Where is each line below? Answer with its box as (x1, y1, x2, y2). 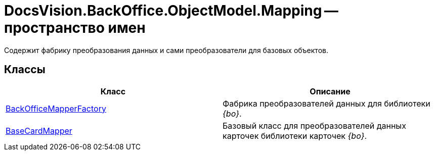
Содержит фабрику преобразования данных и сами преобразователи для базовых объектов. (4, 45, 328, 55)
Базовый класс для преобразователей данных (223, 120, 406, 131)
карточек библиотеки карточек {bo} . (223, 130, 367, 141)
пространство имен (4, 19, 146, 36)
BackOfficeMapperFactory (6, 103, 106, 114)
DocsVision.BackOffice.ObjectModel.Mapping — (4, 2, 338, 19)
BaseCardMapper (6, 125, 72, 136)
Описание (310, 86, 351, 96)
